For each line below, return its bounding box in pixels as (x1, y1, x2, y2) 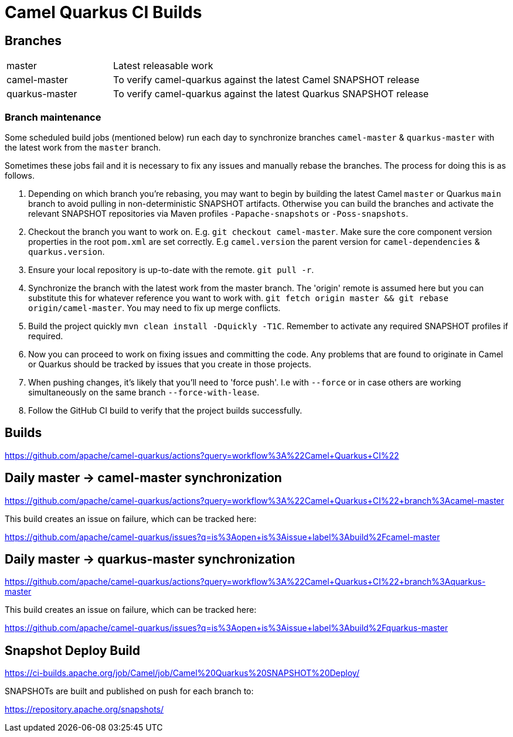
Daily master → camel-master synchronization (5, 470, 282, 486)
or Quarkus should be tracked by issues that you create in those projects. (28, 359, 311, 369)
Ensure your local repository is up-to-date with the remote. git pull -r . (28, 264, 314, 275)
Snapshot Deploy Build (5, 643, 140, 658)
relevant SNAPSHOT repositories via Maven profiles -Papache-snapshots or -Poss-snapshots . (28, 208, 409, 219)
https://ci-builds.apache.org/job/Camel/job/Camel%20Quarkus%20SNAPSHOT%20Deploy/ (5, 668, 359, 678)
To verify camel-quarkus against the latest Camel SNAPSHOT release (113, 74, 420, 86)
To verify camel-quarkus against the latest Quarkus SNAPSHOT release (113, 88, 429, 100)
